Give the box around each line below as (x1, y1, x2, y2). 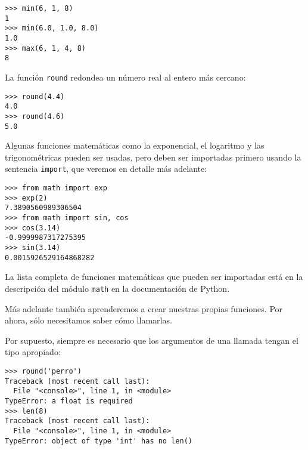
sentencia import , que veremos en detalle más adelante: (5, 162, 207, 175)
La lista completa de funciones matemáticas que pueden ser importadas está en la (5, 270, 303, 283)
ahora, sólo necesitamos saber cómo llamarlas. (5, 314, 172, 326)
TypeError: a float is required (5, 396, 133, 405)
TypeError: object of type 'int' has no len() (5, 436, 192, 445)
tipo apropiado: (5, 346, 61, 358)
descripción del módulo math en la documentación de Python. (5, 282, 230, 294)
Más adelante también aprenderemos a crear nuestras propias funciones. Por (5, 302, 283, 315)
